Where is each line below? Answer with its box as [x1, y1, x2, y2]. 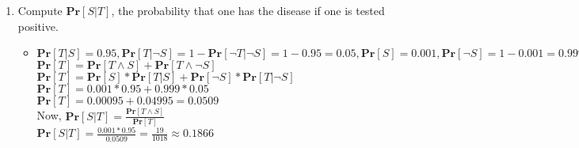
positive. [17, 17, 59, 34]
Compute [17, 2, 63, 18]
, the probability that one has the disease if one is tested [111, 2, 385, 18]
